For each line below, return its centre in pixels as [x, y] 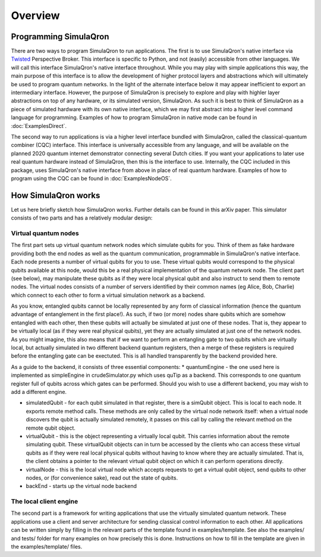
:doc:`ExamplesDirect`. [39, 126]
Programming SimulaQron [60, 37]
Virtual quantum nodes [45, 233]
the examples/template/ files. [47, 547]
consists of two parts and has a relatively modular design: [82, 218]
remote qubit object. [51, 428]
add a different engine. [39, 392]
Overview [35, 15]
